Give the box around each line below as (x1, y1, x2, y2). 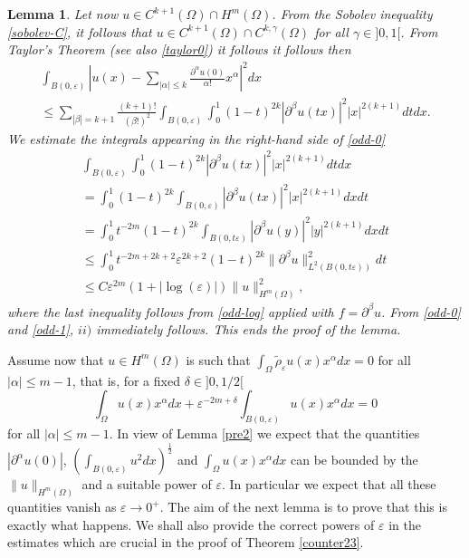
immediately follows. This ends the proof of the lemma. (96, 320, 401, 339)
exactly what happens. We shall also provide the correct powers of (7, 515, 375, 534)
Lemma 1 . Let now (7, 5, 119, 23)
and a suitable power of (81, 475, 212, 494)
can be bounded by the (291, 450, 418, 469)
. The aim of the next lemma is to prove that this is (159, 497, 447, 516)
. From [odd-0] (381, 302, 461, 321)
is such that (186, 350, 251, 369)
